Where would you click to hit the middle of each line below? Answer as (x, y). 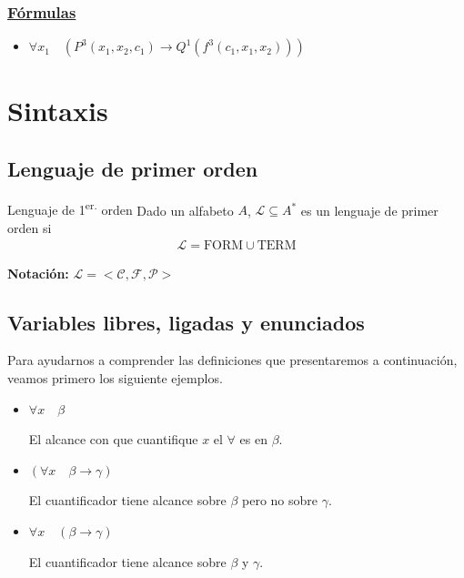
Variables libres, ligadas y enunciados (186, 322)
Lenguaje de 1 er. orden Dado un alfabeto (121, 208)
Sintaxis (58, 111)
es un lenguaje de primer (369, 210)
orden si (30, 228)
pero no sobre (280, 500)
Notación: (38, 273)
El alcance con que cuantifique (113, 439)
